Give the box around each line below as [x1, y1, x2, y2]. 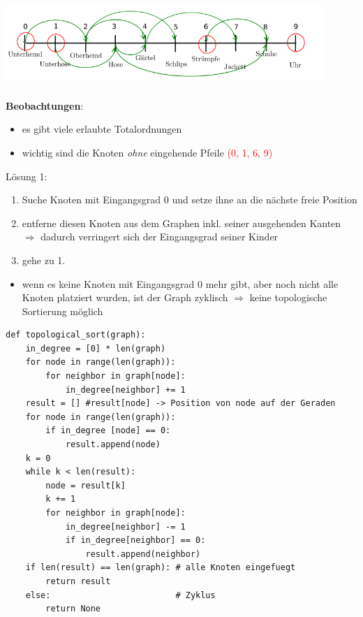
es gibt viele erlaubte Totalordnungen [22, 122, 182, 136]
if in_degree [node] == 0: [45, 426, 171, 436]
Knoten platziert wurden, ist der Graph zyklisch [22, 290, 228, 305]
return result [45, 576, 111, 586]
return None [45, 604, 101, 614]
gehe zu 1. [22, 252, 66, 267]
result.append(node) [65, 440, 161, 450]
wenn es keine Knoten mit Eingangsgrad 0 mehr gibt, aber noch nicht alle [22, 276, 339, 291]
